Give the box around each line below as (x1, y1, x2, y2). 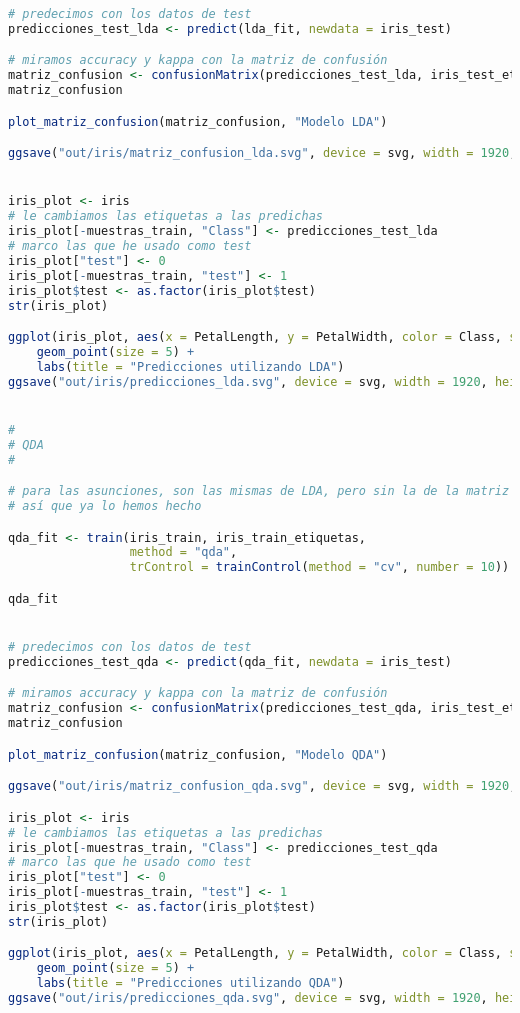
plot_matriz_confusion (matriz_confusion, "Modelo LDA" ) (8, 114, 388, 129)
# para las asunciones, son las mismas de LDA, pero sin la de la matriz (8, 484, 510, 499)
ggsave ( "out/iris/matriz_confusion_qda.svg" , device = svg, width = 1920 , (8, 779, 517, 794)
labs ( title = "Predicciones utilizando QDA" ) (36, 976, 345, 991)
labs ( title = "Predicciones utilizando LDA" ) (36, 359, 345, 374)
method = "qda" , (129, 545, 238, 560)
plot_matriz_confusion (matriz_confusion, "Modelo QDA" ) (8, 747, 388, 762)
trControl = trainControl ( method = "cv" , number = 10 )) (129, 560, 510, 575)
